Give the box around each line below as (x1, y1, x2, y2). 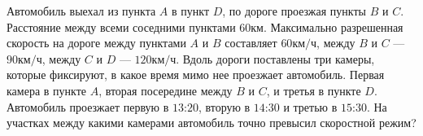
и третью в (283, 98, 338, 115)
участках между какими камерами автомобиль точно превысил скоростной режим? (7, 114, 416, 131)
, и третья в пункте (266, 81, 361, 99)
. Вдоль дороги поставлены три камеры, (176, 50, 375, 67)
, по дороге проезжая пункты (222, 2, 366, 19)
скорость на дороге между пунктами (7, 34, 186, 51)
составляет (225, 34, 277, 51)
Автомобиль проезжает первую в (7, 98, 169, 115)
